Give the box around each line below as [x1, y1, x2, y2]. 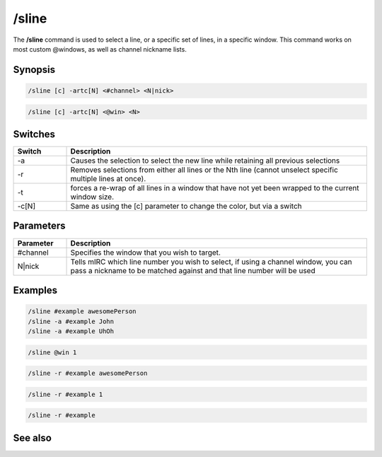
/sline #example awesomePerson [28, 308, 137, 316]
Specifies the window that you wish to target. [70, 248, 221, 258]
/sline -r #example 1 [28, 390, 103, 398]
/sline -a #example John [28, 317, 115, 325]
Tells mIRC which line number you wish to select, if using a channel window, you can [70, 257, 352, 267]
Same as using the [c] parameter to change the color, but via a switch [70, 202, 302, 212]
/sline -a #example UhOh [28, 327, 115, 335]
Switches [13, 128, 56, 140]
